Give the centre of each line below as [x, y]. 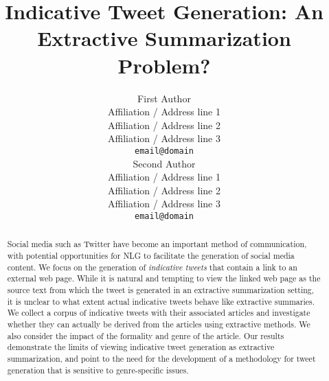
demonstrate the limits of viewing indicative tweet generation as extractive [141, 347]
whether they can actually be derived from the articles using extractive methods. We [159, 324]
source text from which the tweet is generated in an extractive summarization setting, [161, 289]
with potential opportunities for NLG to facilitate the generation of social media [151, 256]
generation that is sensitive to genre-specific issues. [98, 370]
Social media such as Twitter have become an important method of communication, [157, 244]
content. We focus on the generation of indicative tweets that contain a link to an [152, 267]
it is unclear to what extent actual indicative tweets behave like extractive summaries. [161, 301]
